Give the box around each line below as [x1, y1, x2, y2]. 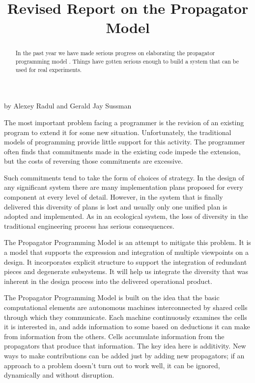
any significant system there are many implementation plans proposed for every [4, 182, 243, 192]
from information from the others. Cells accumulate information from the [4, 331, 225, 341]
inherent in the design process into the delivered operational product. [4, 276, 212, 286]
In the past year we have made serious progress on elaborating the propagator [15, 49, 215, 57]
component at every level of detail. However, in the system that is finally [4, 192, 223, 202]
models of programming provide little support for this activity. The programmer [4, 137, 245, 147]
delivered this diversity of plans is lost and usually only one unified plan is [4, 201, 227, 211]
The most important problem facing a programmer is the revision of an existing [4, 117, 244, 127]
